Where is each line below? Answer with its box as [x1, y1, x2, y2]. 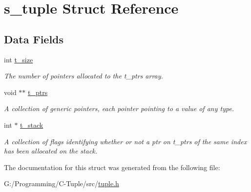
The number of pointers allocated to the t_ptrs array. [4, 71, 163, 81]
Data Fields [4, 31, 64, 46]
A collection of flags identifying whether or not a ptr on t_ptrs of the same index [4, 136, 247, 146]
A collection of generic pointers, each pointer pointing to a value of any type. [4, 103, 234, 114]
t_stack [20, 119, 43, 130]
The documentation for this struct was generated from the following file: [4, 162, 220, 172]
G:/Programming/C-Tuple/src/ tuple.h [4, 178, 119, 189]
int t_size [4, 54, 33, 64]
